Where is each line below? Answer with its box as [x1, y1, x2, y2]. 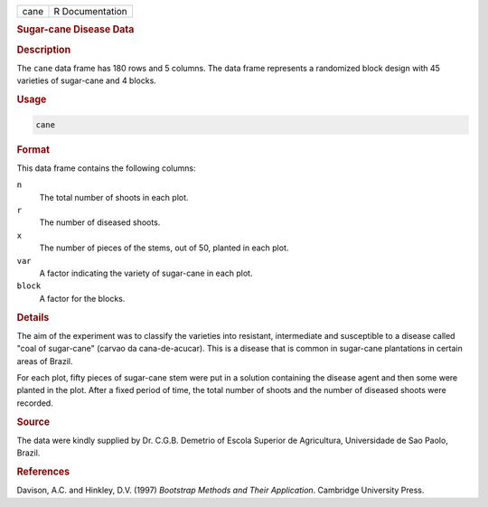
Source [16, 416, 51, 428]
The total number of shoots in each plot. [39, 192, 189, 202]
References [16, 465, 70, 478]
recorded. [16, 398, 53, 408]
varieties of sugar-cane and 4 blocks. [16, 75, 157, 86]
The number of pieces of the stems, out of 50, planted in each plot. [39, 242, 289, 253]
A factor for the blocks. [39, 293, 126, 304]
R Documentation [53, 5, 128, 17]
